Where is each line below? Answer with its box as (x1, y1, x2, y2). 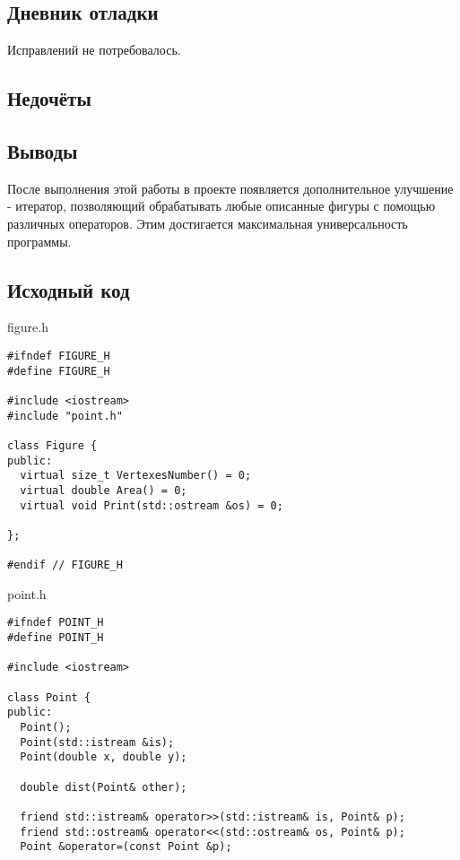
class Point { (7, 691, 91, 704)
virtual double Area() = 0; (20, 483, 187, 497)
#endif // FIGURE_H (7, 559, 123, 572)
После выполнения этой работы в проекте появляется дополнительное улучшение (7, 178, 454, 197)
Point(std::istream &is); (20, 735, 175, 749)
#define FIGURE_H (7, 364, 110, 378)
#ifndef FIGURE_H (7, 349, 110, 362)
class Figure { (7, 439, 98, 452)
